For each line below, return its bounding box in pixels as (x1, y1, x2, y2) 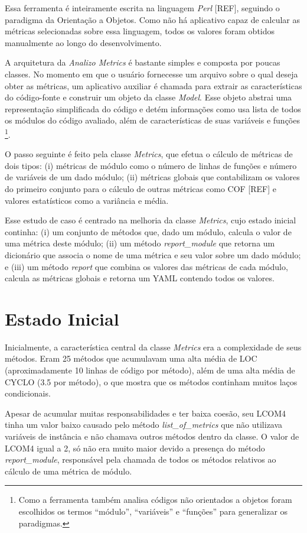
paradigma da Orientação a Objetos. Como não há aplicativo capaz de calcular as (5, 13, 300, 25)
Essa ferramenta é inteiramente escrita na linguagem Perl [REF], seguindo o (5, 2, 280, 14)
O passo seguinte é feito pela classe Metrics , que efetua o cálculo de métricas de (5, 148, 293, 160)
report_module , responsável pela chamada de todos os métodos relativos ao (5, 453, 276, 466)
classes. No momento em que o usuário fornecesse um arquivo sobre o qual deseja (5, 67, 298, 80)
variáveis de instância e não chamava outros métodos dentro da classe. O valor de (5, 430, 299, 442)
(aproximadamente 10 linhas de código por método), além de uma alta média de (5, 364, 295, 376)
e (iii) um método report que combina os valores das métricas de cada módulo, (5, 260, 288, 272)
